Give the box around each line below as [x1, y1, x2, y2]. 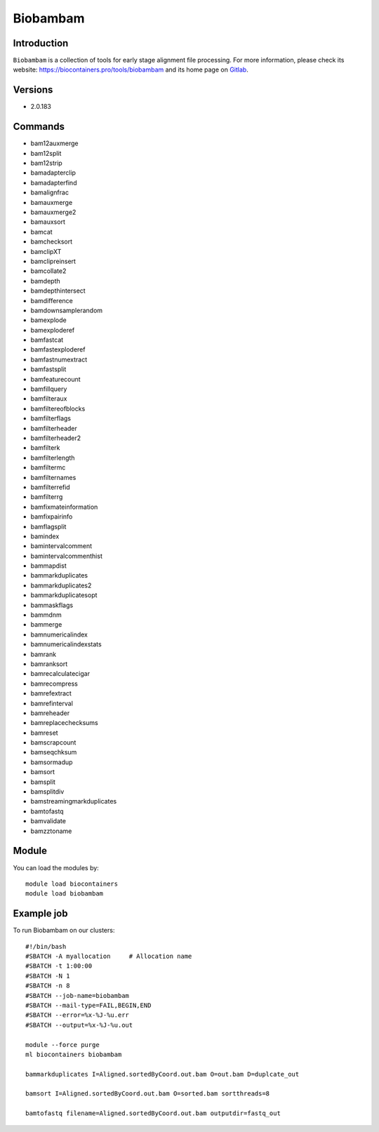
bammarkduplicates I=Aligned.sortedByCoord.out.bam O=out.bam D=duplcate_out [25, 1070, 300, 1078]
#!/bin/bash [25, 943, 67, 950]
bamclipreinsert [30, 257, 77, 265]
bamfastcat [30, 335, 64, 344]
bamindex [30, 532, 60, 540]
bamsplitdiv [30, 787, 65, 796]
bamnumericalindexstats [30, 640, 102, 648]
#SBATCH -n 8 [25, 982, 70, 990]
